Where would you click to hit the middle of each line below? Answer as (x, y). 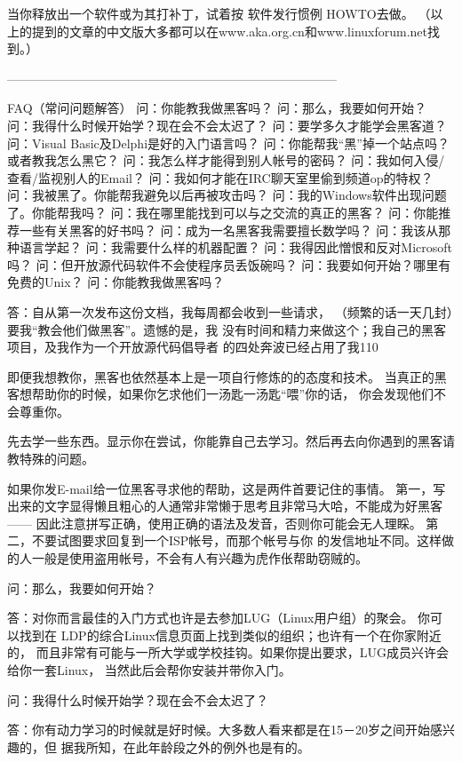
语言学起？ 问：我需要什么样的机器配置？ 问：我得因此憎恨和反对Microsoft (236, 247)
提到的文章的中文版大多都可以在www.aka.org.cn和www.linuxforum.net (230, 31)
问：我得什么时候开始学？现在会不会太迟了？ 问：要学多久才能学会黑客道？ (227, 125)
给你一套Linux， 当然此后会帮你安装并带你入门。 (149, 670)
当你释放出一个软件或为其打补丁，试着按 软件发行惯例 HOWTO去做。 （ (219, 13)
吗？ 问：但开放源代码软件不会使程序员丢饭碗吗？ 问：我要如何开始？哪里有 (229, 264)
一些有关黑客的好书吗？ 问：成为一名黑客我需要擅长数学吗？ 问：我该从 (229, 230)
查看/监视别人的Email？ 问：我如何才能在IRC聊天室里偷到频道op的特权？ (220, 177)
